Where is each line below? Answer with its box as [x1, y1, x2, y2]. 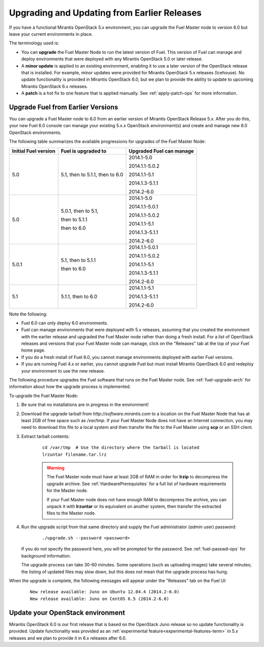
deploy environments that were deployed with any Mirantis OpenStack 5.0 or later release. [21, 56, 203, 62]
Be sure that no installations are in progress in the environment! [21, 402, 149, 408]
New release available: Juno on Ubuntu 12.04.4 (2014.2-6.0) [30, 589, 179, 595]
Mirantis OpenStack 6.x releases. [21, 83, 88, 89]
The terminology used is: [9, 40, 60, 46]
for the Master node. [46, 488, 88, 493]
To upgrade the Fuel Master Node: [9, 393, 78, 399]
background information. [21, 553, 71, 558]
